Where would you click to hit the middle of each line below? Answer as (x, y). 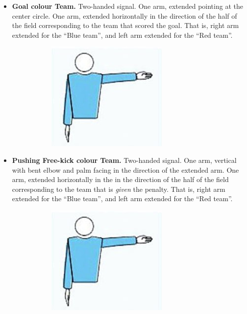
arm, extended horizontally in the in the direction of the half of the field (120, 179)
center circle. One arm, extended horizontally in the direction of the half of (124, 15)
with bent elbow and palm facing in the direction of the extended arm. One (125, 170)
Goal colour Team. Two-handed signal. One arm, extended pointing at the (127, 6)
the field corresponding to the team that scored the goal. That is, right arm (125, 25)
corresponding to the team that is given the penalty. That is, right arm (119, 189)
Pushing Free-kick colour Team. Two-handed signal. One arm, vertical (124, 160)
